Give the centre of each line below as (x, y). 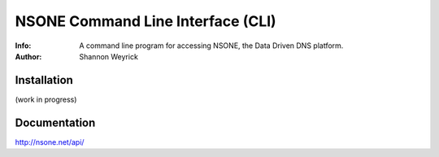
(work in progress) (46, 99)
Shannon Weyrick (109, 56)
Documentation (55, 122)
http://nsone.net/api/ (50, 142)
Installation (44, 80)
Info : (23, 46)
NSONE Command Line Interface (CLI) (146, 21)
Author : (28, 56)
